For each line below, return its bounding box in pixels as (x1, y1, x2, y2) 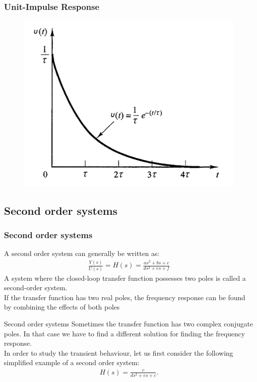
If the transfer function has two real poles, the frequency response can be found (4, 292, 246, 302)
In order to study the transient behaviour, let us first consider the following (4, 347, 233, 358)
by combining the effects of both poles (4, 302, 120, 312)
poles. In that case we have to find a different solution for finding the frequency (4, 328, 245, 338)
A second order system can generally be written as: (4, 248, 160, 258)
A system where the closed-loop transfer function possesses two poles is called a (4, 272, 246, 283)
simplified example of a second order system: (4, 357, 139, 368)
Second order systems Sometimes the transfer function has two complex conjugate (4, 318, 253, 328)
